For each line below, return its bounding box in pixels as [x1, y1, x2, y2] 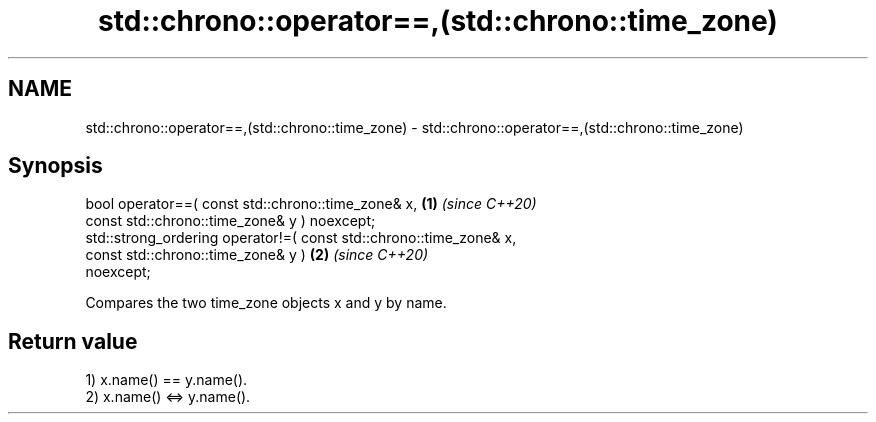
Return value [8, 328, 138, 354]
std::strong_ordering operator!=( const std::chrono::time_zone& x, [85, 229, 517, 247]
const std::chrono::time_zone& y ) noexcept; [85, 212, 376, 230]
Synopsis [8, 153, 103, 179]
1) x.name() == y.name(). [85, 371, 248, 389]
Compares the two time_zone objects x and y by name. [85, 294, 447, 312]
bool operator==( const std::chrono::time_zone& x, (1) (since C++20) [85, 195, 537, 213]
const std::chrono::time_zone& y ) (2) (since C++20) [85, 246, 429, 264]
